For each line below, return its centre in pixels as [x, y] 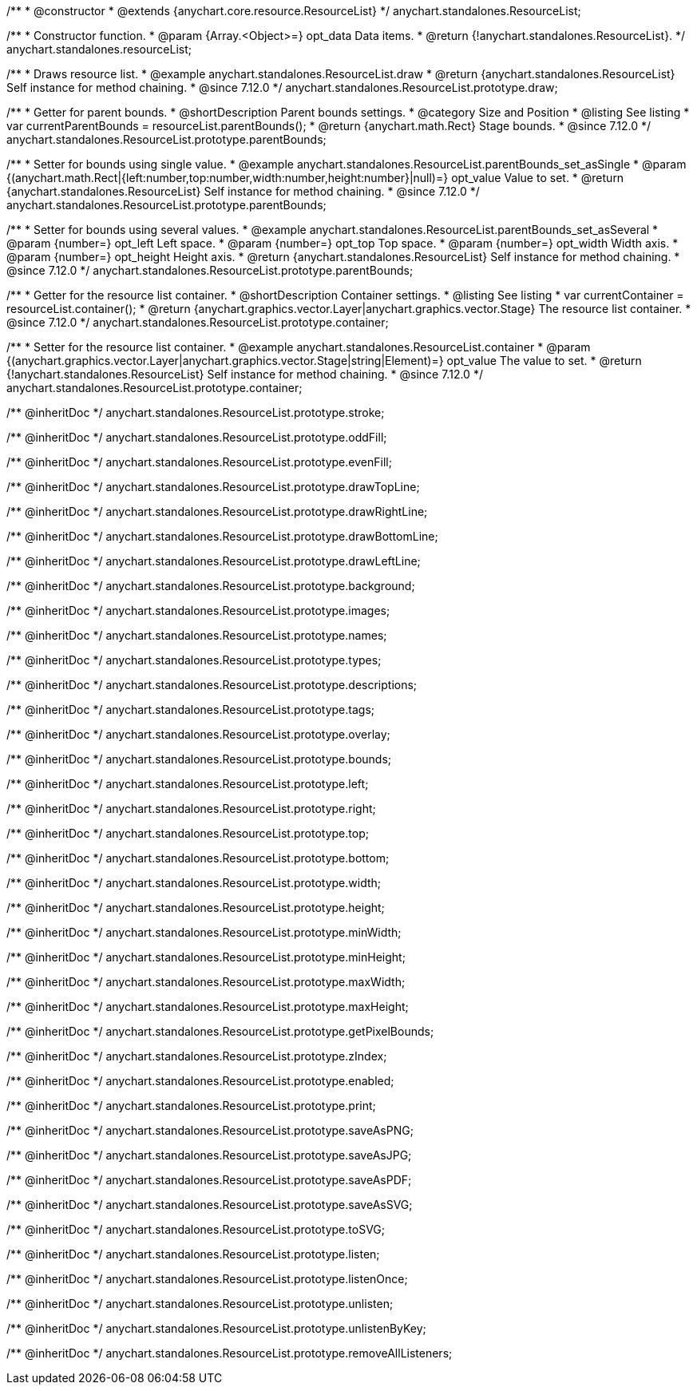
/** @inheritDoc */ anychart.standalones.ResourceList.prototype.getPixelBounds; [220, 1031]
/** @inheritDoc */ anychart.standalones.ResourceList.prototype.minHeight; [206, 957]
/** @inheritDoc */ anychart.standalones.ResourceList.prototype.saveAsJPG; [209, 1155]
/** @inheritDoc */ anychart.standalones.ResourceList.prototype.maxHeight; [208, 1007]
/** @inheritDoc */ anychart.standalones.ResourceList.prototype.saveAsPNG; [210, 1130]
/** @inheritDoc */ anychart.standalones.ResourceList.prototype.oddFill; [197, 437]
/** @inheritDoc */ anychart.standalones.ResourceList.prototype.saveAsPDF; [209, 1180]
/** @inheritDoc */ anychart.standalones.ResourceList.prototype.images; [198, 610]
